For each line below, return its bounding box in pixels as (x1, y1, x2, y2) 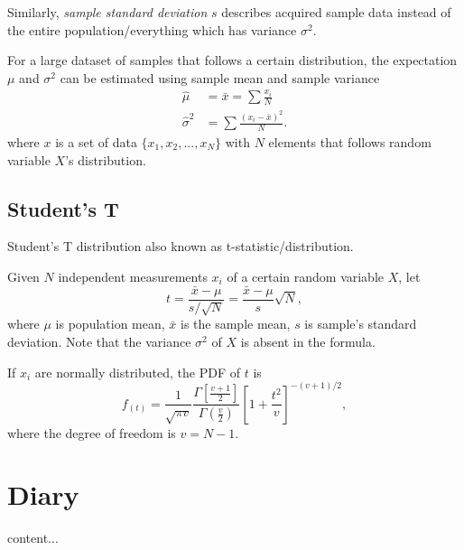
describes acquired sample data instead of (221, 3, 451, 21)
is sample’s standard (304, 314, 417, 333)
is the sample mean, (180, 314, 291, 333)
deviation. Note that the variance (7, 332, 191, 350)
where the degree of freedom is (7, 423, 176, 442)
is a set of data (55, 132, 137, 151)
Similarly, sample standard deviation (7, 3, 208, 21)
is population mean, (55, 314, 165, 333)
